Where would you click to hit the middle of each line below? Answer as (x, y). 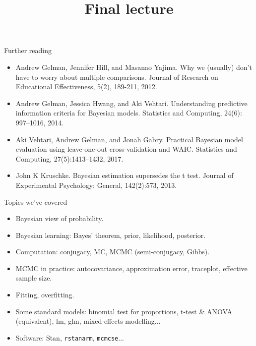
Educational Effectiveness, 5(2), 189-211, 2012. (86, 86)
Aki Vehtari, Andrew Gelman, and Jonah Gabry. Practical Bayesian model (129, 139)
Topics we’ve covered (36, 202)
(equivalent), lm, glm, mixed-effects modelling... (88, 321)
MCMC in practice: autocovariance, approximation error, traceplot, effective (131, 268)
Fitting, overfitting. (45, 295)
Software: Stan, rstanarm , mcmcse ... (70, 337)
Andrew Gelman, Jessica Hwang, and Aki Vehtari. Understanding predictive (131, 103)
